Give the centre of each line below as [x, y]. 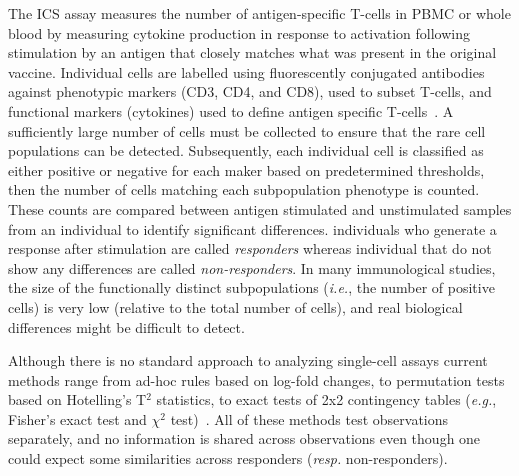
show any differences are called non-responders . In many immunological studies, [252, 267]
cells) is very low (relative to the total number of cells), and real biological [235, 306]
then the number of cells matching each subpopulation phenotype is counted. [244, 189]
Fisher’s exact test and [77, 418]
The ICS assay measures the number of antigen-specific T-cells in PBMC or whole [259, 13]
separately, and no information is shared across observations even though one [244, 438]
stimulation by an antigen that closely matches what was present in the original [252, 52]
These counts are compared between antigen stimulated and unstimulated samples [260, 208]
